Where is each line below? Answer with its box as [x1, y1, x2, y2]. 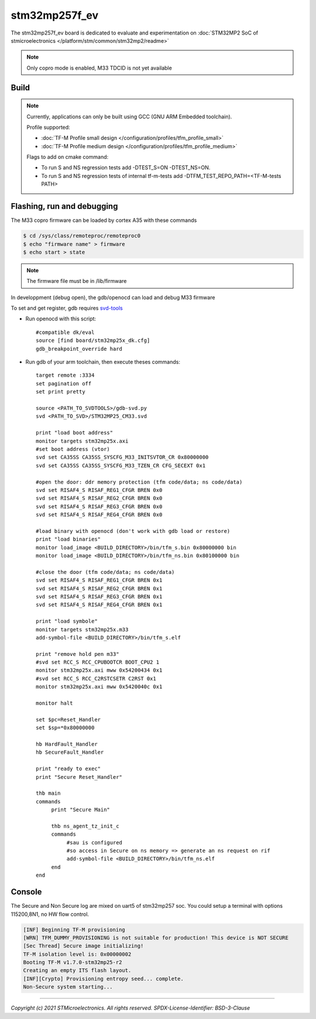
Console [11, 887, 42, 897]
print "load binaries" [36, 536, 101, 543]
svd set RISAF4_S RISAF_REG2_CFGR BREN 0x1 [36, 585, 163, 591]
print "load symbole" [36, 618, 98, 625]
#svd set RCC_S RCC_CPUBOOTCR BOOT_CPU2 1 [36, 659, 160, 666]
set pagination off [36, 380, 92, 387]
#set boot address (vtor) [36, 446, 111, 452]
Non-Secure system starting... [23, 984, 114, 990]
